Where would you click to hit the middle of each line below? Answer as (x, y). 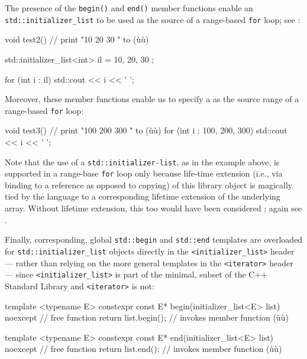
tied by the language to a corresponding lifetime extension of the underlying (143, 196)
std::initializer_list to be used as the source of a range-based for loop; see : (153, 19)
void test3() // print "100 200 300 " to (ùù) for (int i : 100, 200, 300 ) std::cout (146, 130)
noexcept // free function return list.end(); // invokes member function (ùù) (143, 349)
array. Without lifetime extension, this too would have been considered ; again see (153, 208)
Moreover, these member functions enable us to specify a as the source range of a (152, 99)
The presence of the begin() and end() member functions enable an (129, 8)
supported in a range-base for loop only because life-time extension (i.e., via (144, 173)
